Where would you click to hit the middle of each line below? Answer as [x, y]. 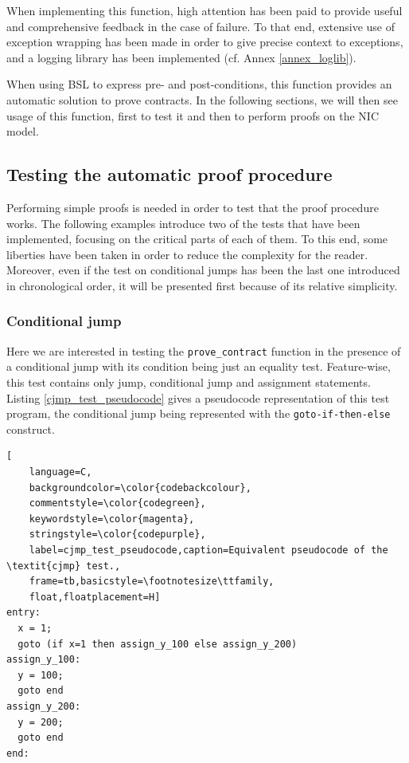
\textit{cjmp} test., [64, 566]
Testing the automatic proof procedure [169, 174]
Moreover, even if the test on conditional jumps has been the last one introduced [203, 270]
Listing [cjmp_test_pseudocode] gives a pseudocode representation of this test [198, 397]
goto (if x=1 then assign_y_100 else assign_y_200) [158, 644]
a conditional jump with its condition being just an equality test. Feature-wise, [199, 366]
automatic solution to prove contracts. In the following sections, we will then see [202, 99]
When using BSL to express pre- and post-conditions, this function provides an [199, 84]
